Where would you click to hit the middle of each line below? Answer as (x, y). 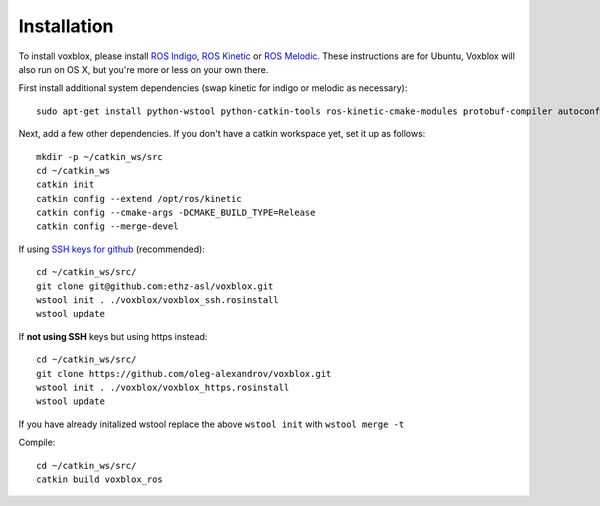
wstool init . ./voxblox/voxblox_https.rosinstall (163, 387)
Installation (66, 26)
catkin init (65, 184)
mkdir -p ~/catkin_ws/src (100, 156)
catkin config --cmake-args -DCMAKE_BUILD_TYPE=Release (176, 213)
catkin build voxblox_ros (100, 479)
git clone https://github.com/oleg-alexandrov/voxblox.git (184, 373)
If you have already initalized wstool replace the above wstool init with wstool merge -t (211, 424)
